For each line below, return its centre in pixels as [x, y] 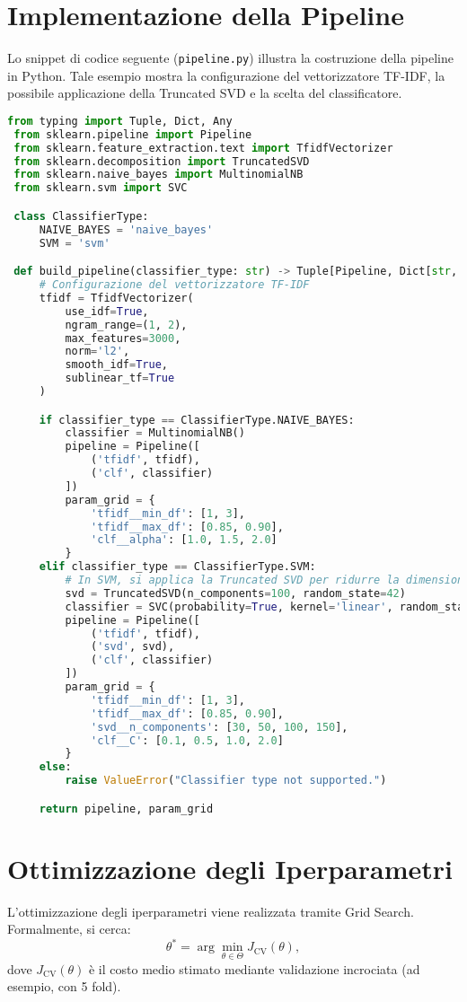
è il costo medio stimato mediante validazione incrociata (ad [254, 968]
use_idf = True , [107, 311]
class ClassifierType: [81, 216]
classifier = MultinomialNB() [155, 433]
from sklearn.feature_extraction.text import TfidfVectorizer [203, 148]
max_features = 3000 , [123, 338]
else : [55, 767]
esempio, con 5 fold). [64, 986]
